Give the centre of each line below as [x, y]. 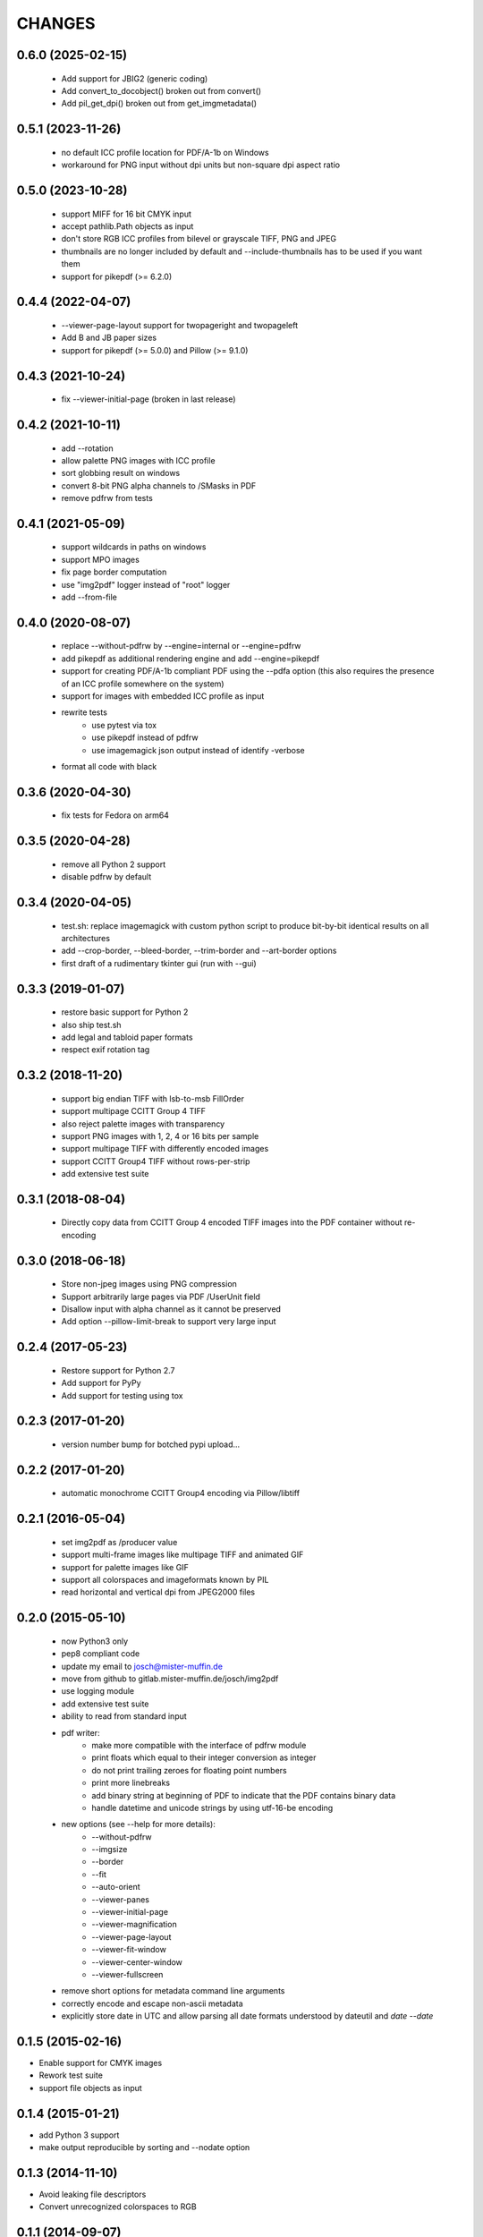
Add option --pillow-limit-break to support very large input [169, 1322]
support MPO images [101, 559]
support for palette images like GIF [125, 1567]
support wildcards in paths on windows [134, 547]
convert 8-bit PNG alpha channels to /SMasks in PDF [159, 485]
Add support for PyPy [102, 1383]
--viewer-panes [120, 1899]
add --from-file [89, 597]
